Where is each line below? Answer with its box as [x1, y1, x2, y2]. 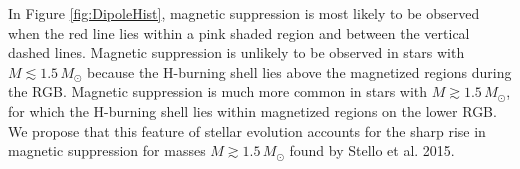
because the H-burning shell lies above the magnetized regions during [87, 61, 512, 82]
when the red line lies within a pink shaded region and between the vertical [8, 22, 470, 43]
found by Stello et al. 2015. [289, 140, 455, 161]
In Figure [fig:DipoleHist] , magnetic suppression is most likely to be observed [8, 3, 480, 23]
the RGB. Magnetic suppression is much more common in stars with [8, 81, 428, 102]
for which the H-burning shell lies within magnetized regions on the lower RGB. [8, 100, 497, 121]
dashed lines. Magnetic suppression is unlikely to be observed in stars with [8, 42, 465, 63]
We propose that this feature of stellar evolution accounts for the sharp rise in [8, 120, 486, 141]
